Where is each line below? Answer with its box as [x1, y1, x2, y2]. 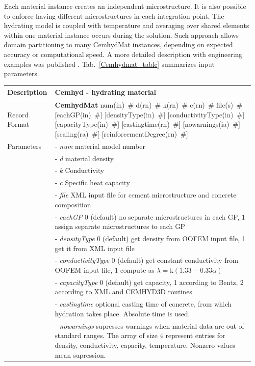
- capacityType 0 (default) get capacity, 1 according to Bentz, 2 [54, 277, 244, 287]
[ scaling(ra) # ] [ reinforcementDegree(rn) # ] [54, 128, 188, 139]
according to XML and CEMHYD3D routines [54, 286, 192, 297]
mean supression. [54, 349, 106, 360]
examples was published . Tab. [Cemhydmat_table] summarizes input [4, 58, 215, 69]
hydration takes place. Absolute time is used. [54, 308, 190, 318]
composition [54, 199, 91, 209]
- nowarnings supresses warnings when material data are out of [54, 320, 244, 331]
